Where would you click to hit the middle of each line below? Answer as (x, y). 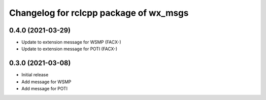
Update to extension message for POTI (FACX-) (69, 49)
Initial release (35, 75)
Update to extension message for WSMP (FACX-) (71, 42)
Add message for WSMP (46, 82)
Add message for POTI (44, 89)
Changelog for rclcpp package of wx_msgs (99, 13)
